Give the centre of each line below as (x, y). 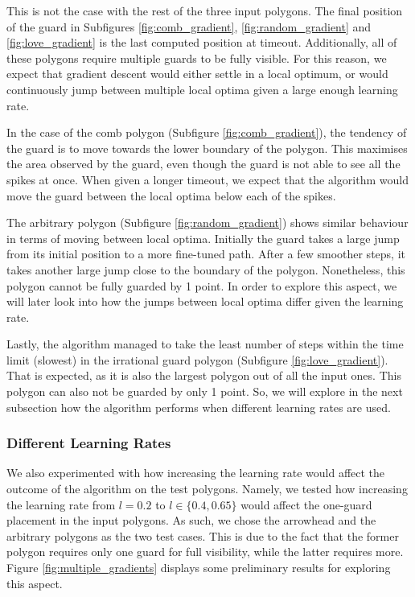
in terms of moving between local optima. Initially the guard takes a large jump (203, 238)
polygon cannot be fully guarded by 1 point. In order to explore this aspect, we (202, 285)
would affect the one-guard (306, 504)
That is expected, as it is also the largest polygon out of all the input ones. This (204, 375)
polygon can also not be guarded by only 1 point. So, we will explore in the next (205, 391)
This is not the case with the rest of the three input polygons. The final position (205, 10)
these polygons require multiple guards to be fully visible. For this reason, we (197, 58)
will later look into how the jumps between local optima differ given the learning (205, 301)
